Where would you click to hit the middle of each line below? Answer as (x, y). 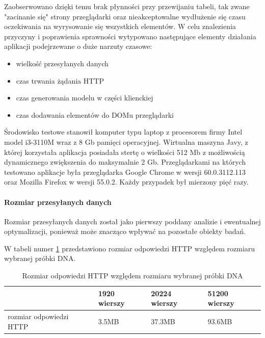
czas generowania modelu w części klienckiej (85, 98)
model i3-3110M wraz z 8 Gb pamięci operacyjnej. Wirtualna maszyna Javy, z (126, 141)
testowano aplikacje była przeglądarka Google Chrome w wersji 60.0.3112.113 (125, 172)
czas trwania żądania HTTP (60, 80)
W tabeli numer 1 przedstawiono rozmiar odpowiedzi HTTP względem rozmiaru (130, 248)
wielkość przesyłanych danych (62, 63)
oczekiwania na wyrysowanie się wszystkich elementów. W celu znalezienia (120, 26)
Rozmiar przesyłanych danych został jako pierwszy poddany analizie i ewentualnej (132, 221)
